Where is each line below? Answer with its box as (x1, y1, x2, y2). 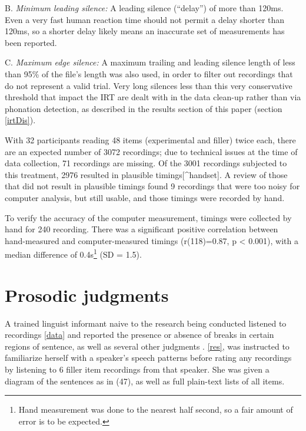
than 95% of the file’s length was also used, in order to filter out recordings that (5, 67, 293, 80)
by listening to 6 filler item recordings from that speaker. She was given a (5, 363, 270, 376)
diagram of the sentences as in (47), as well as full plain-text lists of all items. (5, 374, 285, 387)
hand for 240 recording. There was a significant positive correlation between (5, 223, 278, 235)
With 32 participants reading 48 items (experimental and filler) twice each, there (5, 133, 296, 146)
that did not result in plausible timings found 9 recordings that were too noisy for (5, 180, 300, 192)
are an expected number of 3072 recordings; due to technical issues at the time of (5, 145, 298, 157)
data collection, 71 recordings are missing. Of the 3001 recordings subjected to (5, 157, 287, 169)
